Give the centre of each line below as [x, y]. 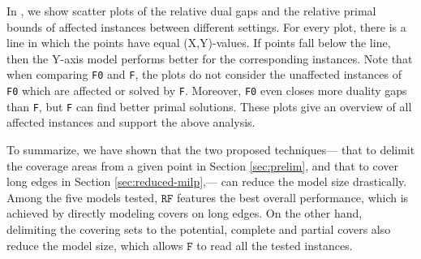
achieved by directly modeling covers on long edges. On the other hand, [185, 213]
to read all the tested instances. [275, 245]
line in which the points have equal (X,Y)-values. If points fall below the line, [199, 43]
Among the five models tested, [82, 197]
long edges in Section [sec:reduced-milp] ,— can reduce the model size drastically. [207, 181]
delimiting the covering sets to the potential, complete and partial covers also [199, 229]
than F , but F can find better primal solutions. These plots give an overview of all [209, 106]
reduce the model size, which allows [95, 245]
